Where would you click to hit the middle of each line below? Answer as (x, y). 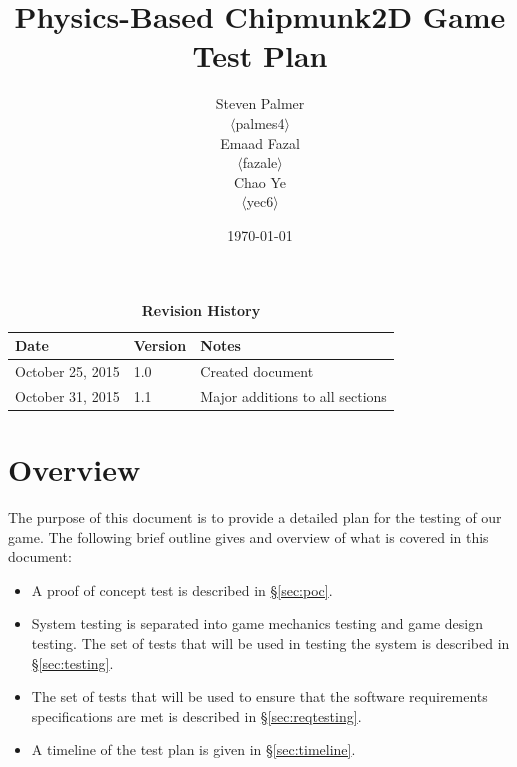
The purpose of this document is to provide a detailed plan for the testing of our (255, 516)
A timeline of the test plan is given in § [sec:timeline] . (193, 749)
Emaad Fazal (260, 142)
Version (160, 345)
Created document (257, 370)
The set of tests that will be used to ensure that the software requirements (259, 696)
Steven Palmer (260, 103)
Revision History (201, 310)
